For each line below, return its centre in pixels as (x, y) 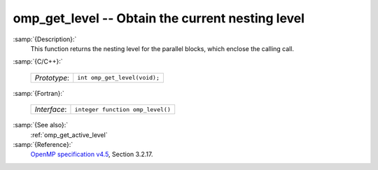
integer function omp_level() (122, 109)
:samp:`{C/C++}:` (38, 62)
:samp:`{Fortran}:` (38, 93)
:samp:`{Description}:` (45, 39)
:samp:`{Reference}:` (43, 144)
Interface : (51, 110)
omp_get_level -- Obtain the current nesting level (159, 18)
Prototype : (52, 78)
